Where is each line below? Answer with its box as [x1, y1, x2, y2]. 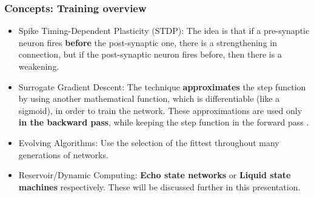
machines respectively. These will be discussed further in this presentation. [18, 180, 301, 193]
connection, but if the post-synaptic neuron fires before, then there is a [18, 48, 282, 61]
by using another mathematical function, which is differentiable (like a [18, 92, 280, 105]
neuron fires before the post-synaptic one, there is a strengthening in [18, 36, 277, 48]
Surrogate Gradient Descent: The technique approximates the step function [18, 80, 306, 93]
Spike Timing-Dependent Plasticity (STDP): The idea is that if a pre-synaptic [18, 24, 310, 37]
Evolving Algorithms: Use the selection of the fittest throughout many [18, 136, 279, 149]
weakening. [18, 60, 59, 72]
